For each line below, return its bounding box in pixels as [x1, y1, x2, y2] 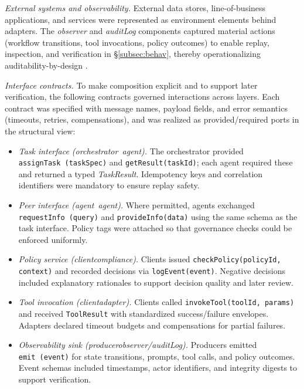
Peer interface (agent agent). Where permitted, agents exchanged [18, 198, 255, 211]
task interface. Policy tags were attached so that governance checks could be [18, 222, 292, 234]
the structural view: [5, 124, 76, 137]
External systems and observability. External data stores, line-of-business [5, 2, 266, 13]
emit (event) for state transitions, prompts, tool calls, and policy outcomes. [18, 350, 295, 362]
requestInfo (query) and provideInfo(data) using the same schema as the [18, 210, 298, 222]
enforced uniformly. [18, 233, 88, 245]
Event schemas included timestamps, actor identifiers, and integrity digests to [18, 361, 298, 374]
